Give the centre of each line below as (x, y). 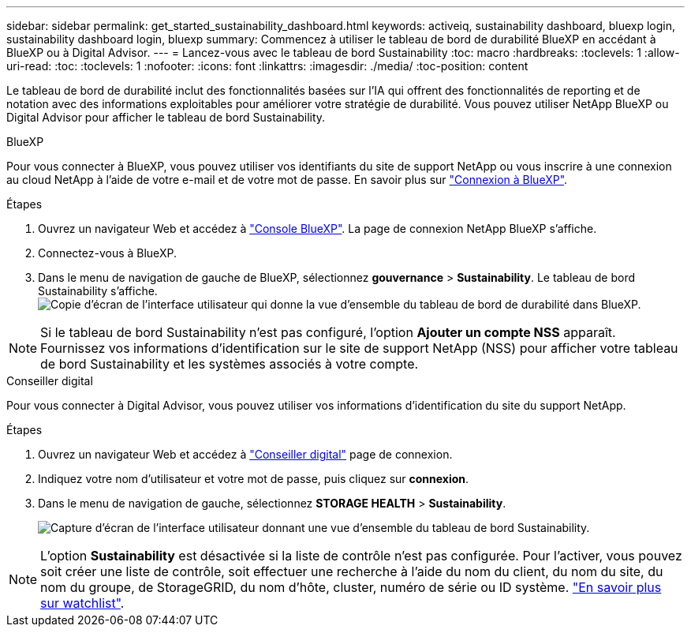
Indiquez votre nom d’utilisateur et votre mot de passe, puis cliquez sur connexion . (254, 479)
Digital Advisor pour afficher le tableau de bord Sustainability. (166, 117)
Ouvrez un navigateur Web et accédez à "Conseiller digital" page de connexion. (245, 454)
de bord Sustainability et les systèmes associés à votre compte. (230, 364)
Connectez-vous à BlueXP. (107, 253)
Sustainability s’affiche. (98, 291)
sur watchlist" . (82, 603)
